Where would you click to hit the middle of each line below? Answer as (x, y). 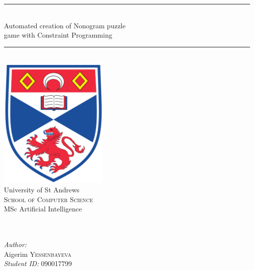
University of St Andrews (42, 190)
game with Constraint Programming (58, 35)
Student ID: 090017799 (38, 263)
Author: (15, 244)
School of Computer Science (49, 199)
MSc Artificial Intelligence (43, 209)
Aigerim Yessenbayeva (38, 254)
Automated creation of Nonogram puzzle (65, 25)
